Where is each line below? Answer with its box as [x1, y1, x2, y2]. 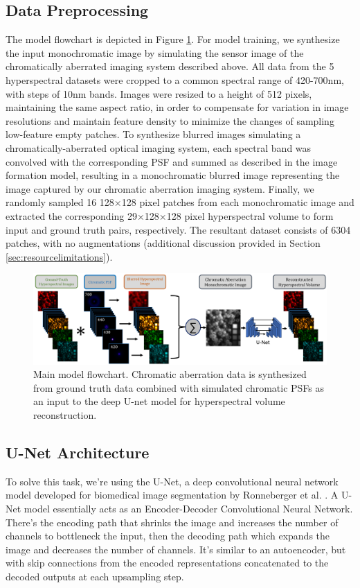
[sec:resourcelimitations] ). [6, 249, 113, 263]
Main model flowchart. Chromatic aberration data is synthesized [33, 367, 307, 381]
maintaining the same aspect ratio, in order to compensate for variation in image [6, 100, 349, 114]
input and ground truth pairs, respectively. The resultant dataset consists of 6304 [6, 222, 351, 236]
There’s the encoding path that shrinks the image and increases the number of [6, 514, 339, 529]
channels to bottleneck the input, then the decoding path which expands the [6, 528, 330, 543]
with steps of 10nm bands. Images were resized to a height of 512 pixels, [6, 86, 312, 101]
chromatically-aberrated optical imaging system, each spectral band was [6, 140, 312, 155]
